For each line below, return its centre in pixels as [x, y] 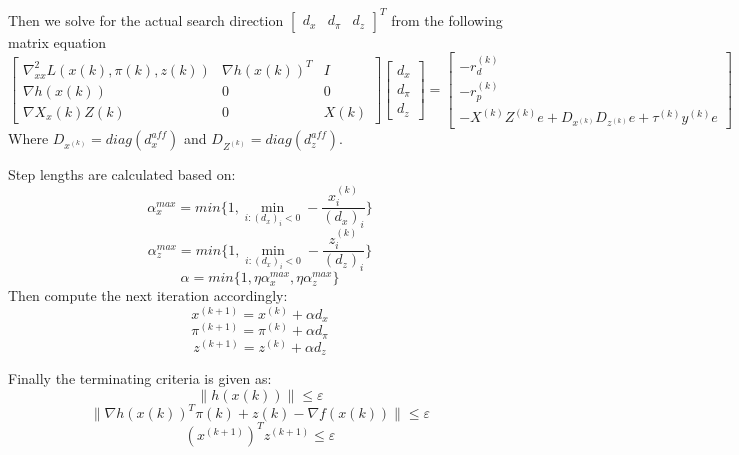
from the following [447, 19]
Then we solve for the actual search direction [146, 19]
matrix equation [57, 41]
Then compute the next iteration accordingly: [148, 295]
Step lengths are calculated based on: [122, 174]
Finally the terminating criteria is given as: [140, 378]
